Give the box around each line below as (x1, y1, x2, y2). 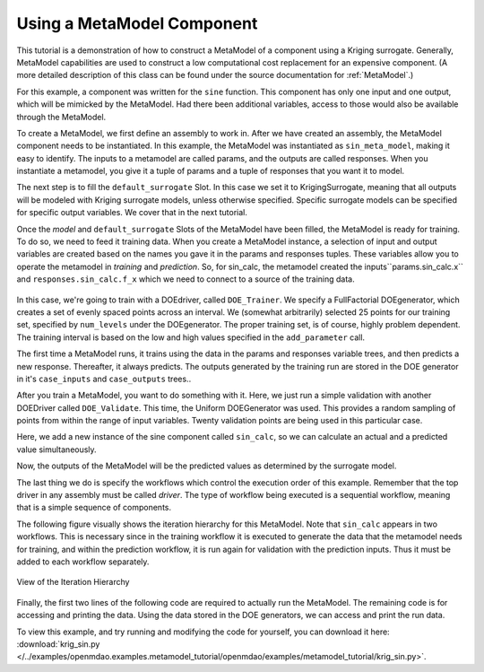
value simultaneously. (16, 444, 98, 455)
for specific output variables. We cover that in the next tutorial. (16, 207, 248, 218)
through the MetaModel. (16, 111, 107, 122)
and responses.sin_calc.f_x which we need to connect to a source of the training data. (16, 274, 355, 284)
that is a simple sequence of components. (16, 502, 172, 513)
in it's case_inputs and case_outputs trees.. (16, 373, 192, 384)
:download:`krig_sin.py (16, 638, 100, 650)
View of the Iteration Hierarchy (16, 577, 130, 588)
